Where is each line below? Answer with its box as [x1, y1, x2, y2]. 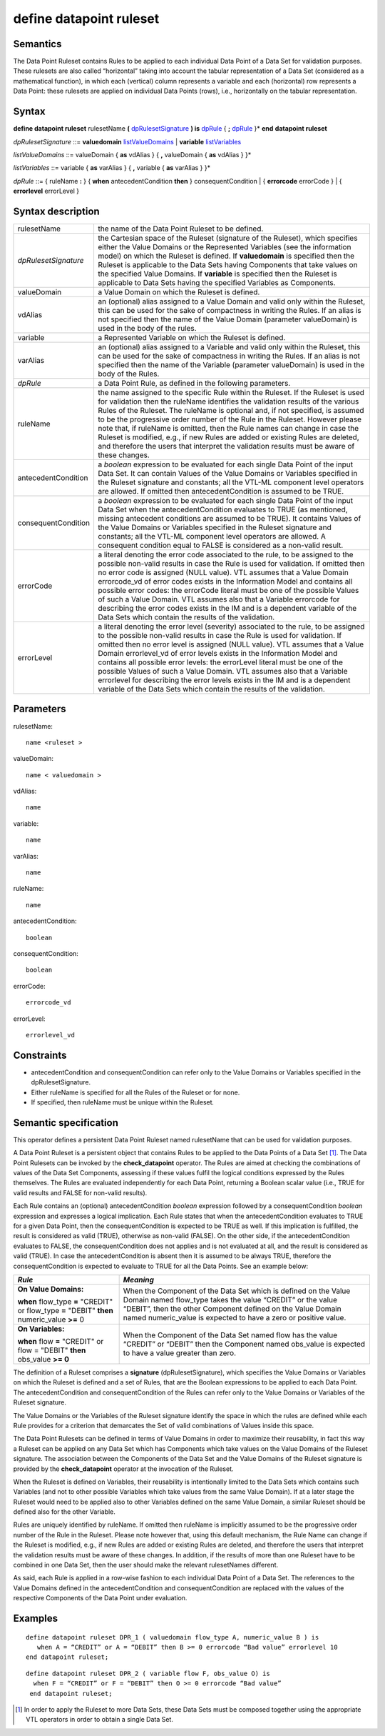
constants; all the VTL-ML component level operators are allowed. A [98, 532, 326, 541]
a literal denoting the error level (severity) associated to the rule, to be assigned [98, 622, 365, 632]
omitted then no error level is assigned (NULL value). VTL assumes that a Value [98, 639, 364, 649]
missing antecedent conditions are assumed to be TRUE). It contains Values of [98, 514, 361, 523]
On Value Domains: [17, 1284, 84, 1294]
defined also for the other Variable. [13, 1507, 115, 1516]
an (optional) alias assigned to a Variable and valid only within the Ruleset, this [98, 342, 361, 351]
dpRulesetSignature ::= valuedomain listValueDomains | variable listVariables [13, 137, 242, 146]
